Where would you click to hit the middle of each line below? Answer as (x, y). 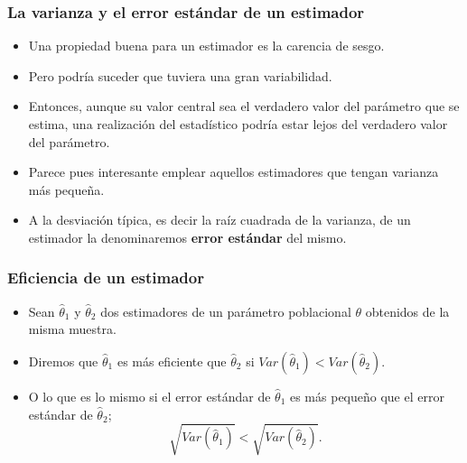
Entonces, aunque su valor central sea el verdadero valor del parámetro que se (244, 106)
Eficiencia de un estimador (106, 278)
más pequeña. (66, 189)
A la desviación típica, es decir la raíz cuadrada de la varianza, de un (219, 220)
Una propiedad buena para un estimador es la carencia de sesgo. (206, 46)
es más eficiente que (172, 361)
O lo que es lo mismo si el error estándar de (149, 396)
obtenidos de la (407, 311)
